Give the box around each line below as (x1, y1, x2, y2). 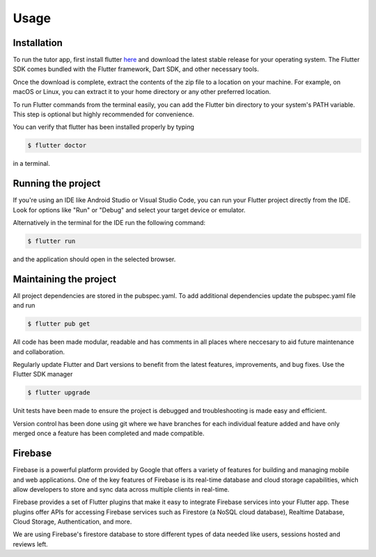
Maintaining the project (13, 273, 116, 285)
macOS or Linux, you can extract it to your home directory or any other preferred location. (13, 88, 272, 96)
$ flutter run (27, 237, 76, 245)
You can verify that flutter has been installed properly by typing (13, 123, 194, 132)
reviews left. (13, 540, 48, 548)
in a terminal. (13, 159, 50, 168)
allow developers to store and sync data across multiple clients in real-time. (13, 485, 230, 494)
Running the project (13, 178, 101, 189)
